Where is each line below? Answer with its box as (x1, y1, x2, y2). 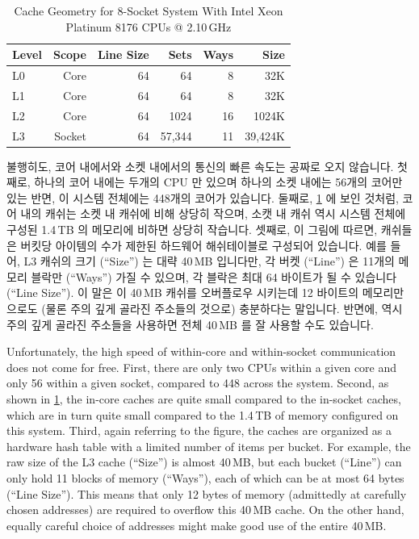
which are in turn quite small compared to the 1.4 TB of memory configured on (6, 406, 399, 423)
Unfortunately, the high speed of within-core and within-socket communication (6, 343, 396, 360)
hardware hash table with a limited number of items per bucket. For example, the (6, 437, 411, 454)
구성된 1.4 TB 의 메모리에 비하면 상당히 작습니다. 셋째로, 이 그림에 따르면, (6, 221, 378, 238)
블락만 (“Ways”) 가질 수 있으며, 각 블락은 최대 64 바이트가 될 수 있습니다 (31, 268, 397, 285)
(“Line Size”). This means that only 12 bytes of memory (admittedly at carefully (6, 485, 407, 502)
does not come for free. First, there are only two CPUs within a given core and (6, 358, 397, 375)
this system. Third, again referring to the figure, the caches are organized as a (6, 422, 392, 439)
